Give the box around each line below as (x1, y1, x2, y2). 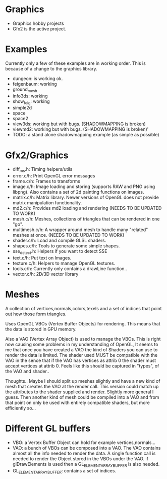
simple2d (12, 105, 32, 111)
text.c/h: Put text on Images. (12, 255, 72, 261)
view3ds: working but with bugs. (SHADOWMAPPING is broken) (12, 121, 146, 127)
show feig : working (12, 98, 50, 105)
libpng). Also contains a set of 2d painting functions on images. (12, 189, 145, 195)
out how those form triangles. (5, 311, 67, 317)
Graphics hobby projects (12, 20, 64, 26)
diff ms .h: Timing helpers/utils (12, 166, 73, 173)
